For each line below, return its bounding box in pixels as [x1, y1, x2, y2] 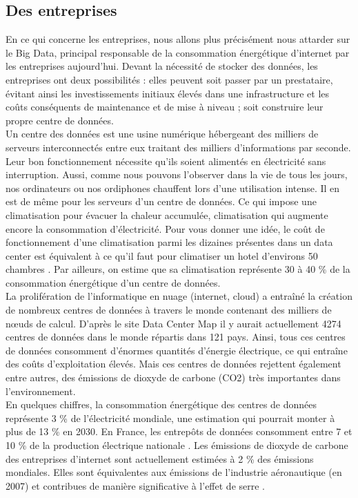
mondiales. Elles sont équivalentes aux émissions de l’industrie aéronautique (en [6, 465, 342, 479]
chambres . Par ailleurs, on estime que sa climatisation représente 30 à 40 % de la [6, 262, 350, 276]
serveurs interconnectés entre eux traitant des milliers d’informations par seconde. [6, 140, 351, 154]
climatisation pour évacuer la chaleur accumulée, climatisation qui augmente [6, 207, 328, 222]
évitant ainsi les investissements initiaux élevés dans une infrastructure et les [6, 86, 330, 100]
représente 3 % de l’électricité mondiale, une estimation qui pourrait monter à [6, 410, 335, 425]
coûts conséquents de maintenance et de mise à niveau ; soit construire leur [6, 99, 324, 114]
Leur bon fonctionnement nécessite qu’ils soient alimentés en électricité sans [6, 153, 326, 168]
